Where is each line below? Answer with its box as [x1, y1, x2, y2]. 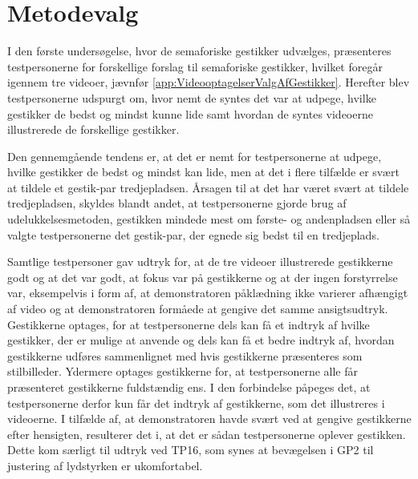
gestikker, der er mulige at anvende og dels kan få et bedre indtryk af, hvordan [7, 332, 395, 348]
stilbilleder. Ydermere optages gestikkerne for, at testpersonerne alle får [7, 363, 359, 380]
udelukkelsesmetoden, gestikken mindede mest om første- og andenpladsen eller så [7, 211, 411, 227]
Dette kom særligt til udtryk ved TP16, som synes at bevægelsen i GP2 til [7, 441, 374, 458]
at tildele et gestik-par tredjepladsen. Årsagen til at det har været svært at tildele [7, 179, 409, 195]
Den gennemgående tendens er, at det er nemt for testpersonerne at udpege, [7, 147, 382, 164]
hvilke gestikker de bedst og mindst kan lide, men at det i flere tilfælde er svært [7, 163, 400, 180]
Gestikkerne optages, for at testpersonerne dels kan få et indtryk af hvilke [7, 316, 370, 332]
